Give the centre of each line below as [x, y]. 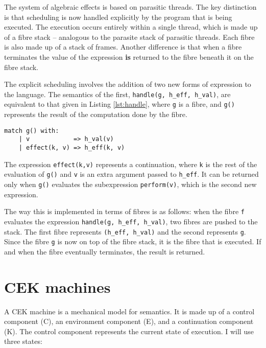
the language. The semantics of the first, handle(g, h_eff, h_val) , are [117, 94]
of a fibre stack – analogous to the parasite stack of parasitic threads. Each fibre [129, 37]
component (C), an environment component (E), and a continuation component [129, 321]
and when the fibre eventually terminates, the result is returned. [105, 251]
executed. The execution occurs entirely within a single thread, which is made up [131, 27]
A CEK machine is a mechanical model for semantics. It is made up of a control [129, 311]
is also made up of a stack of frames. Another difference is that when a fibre [123, 47]
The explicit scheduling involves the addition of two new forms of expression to [128, 84]
